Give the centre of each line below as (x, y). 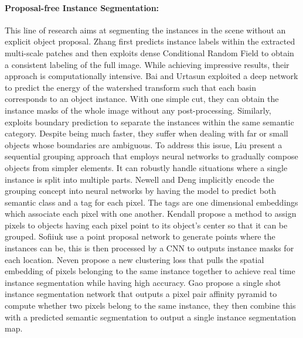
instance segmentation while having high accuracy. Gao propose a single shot (143, 282)
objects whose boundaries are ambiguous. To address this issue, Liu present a (144, 144)
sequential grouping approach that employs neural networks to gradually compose (151, 156)
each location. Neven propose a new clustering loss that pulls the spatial (135, 259)
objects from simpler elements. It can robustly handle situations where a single (146, 167)
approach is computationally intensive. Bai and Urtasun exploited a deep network (151, 76)
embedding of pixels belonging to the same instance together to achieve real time (150, 271)
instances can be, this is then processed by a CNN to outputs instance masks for (149, 248)
